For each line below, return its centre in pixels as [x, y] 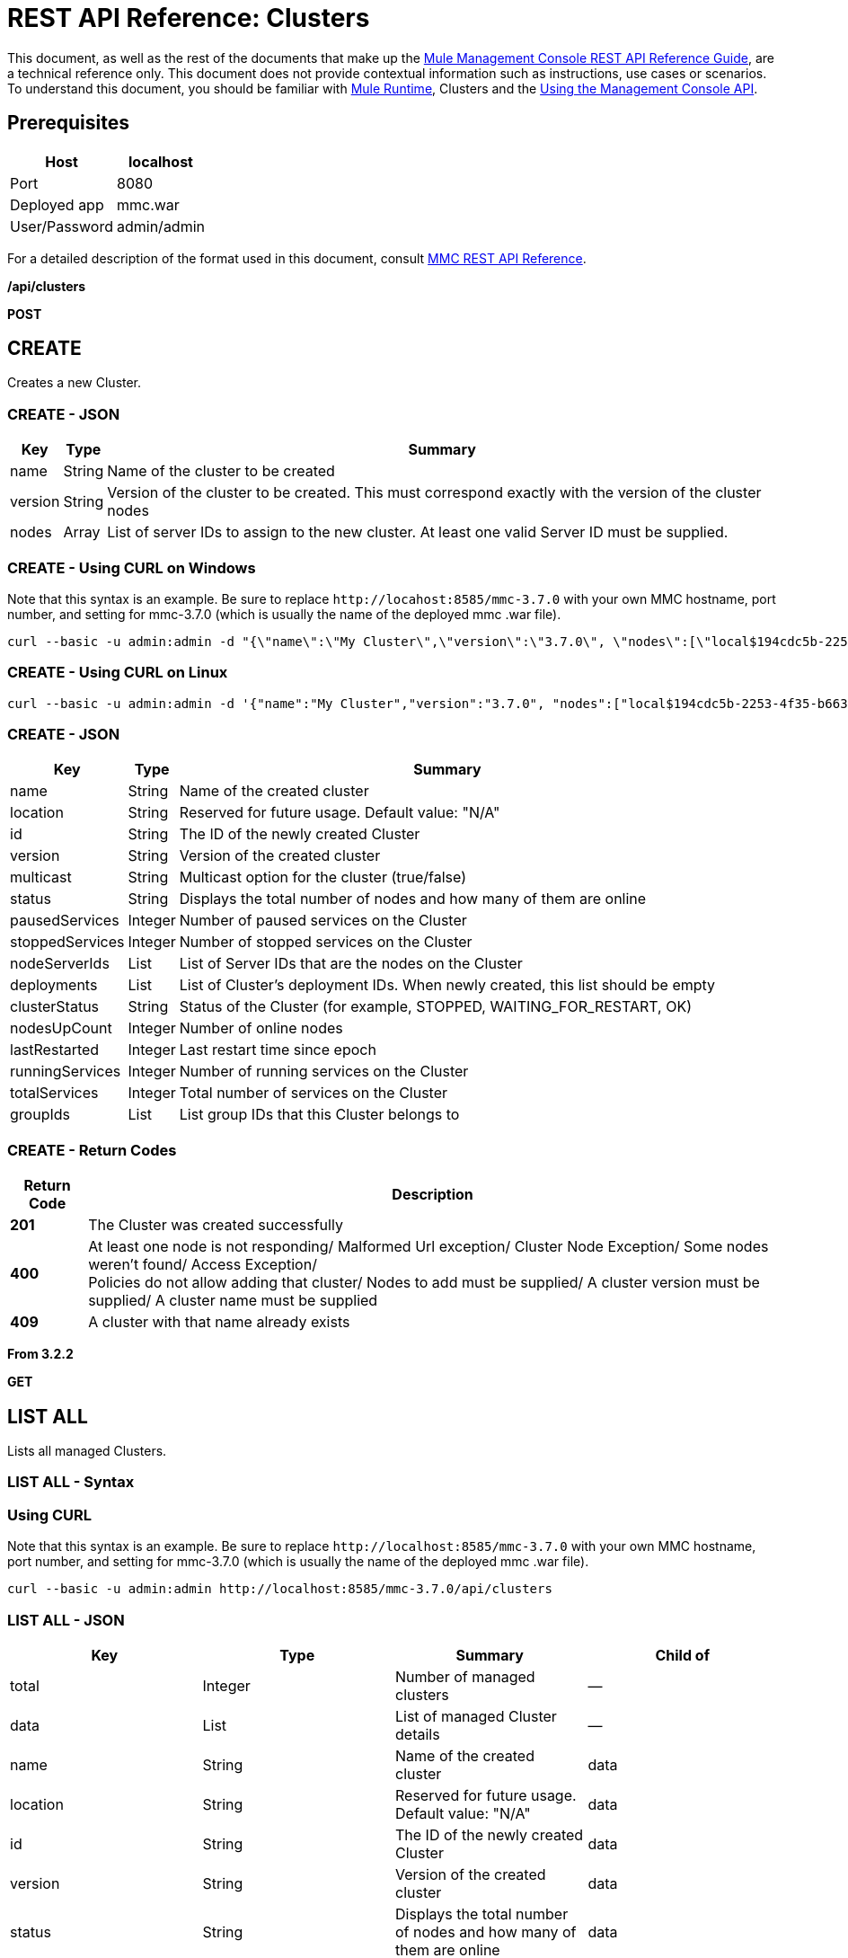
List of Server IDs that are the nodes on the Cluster [351, 964]
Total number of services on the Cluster [314, 1093]
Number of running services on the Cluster [324, 1072]
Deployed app [57, 204]
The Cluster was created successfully [216, 1225]
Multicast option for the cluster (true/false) [323, 877]
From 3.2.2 [40, 1354]
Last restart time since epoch [278, 1050]
